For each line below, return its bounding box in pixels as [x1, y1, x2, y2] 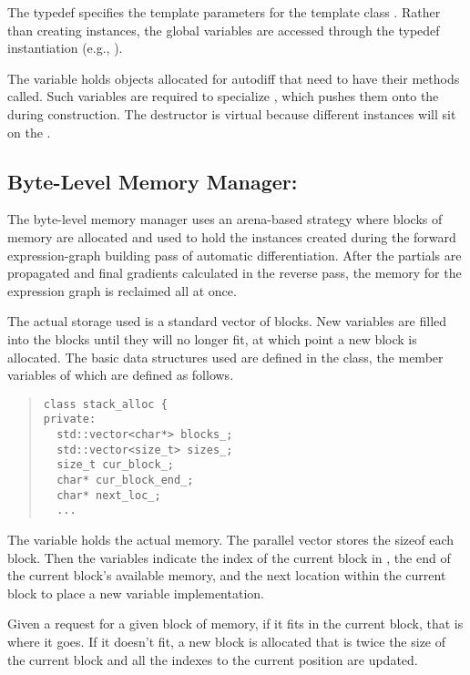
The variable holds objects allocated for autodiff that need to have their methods [7, 68, 460, 87]
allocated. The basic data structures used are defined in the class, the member [7, 347, 444, 366]
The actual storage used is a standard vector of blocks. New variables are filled [7, 312, 447, 331]
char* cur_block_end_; [56, 473, 194, 486]
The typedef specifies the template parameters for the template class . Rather [7, 3, 441, 21]
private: [43, 413, 97, 426]
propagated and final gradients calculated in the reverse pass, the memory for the [7, 263, 462, 282]
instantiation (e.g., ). [7, 38, 123, 57]
